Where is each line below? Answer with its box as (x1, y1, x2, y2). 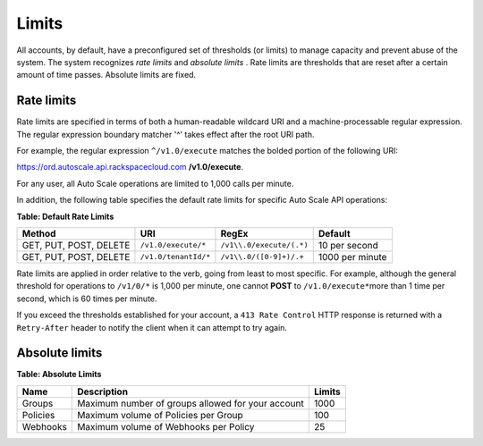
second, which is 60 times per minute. (16, 293, 157, 304)
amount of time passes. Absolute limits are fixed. (16, 70, 197, 80)
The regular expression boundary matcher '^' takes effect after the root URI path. (16, 129, 315, 139)
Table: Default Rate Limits (16, 211, 114, 222)
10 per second (318, 239, 379, 251)
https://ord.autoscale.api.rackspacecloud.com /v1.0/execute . (16, 162, 244, 173)
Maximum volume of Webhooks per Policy (77, 420, 255, 433)
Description (77, 385, 129, 398)
